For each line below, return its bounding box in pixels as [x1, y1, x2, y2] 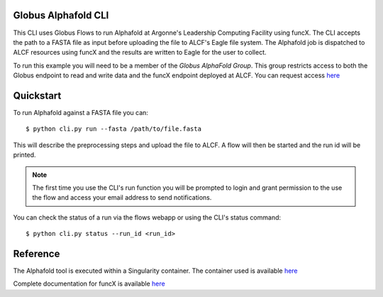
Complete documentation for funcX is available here [13, 279, 166, 288]
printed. [13, 151, 36, 159]
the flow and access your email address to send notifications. [32, 193, 212, 202]
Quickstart [13, 90, 62, 102]
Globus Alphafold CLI [13, 9, 109, 21]
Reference [13, 247, 60, 259]
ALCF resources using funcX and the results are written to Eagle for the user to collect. [13, 48, 267, 57]
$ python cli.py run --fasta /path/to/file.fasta [26, 125, 202, 133]
